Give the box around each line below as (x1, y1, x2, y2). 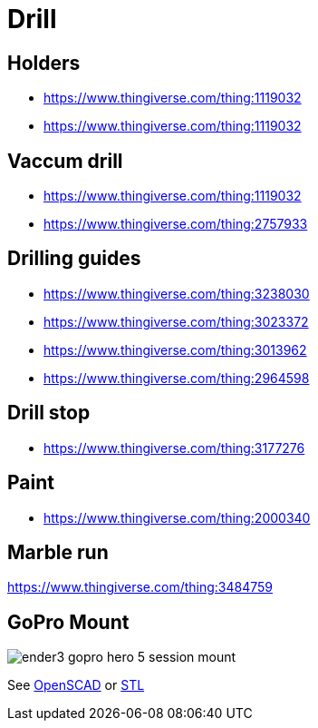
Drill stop (7, 401, 91, 425)
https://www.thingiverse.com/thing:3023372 (43, 313, 309, 330)
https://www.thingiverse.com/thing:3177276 (43, 439, 305, 456)
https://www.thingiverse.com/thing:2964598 (43, 369, 310, 386)
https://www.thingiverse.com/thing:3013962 (43, 341, 307, 358)
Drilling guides (7, 247, 141, 271)
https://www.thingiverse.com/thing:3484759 (7, 579, 274, 595)
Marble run (7, 540, 109, 564)
